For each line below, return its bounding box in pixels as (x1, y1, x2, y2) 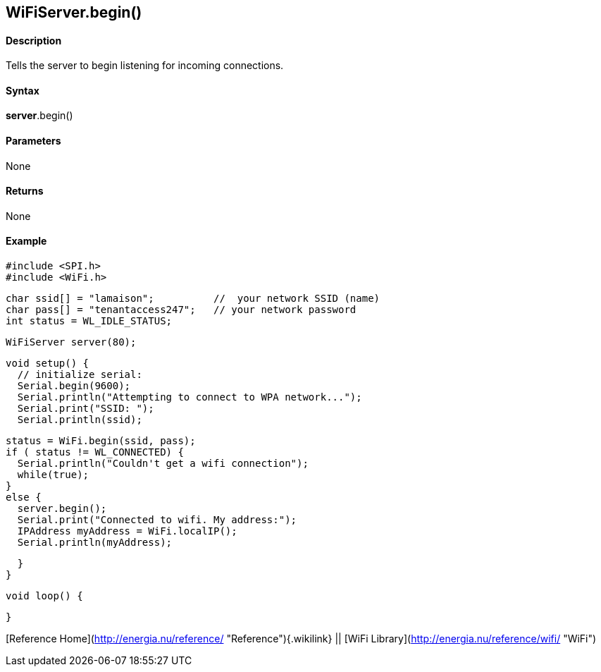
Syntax (6, 84, 39, 97)
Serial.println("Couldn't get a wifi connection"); (17, 458, 309, 470)
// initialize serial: (17, 369, 142, 381)
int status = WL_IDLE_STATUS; (6, 315, 173, 327)
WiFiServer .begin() (6, 4, 142, 21)
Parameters (6, 135, 61, 147)
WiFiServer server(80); (6, 336, 137, 348)
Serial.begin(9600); (17, 380, 131, 392)
